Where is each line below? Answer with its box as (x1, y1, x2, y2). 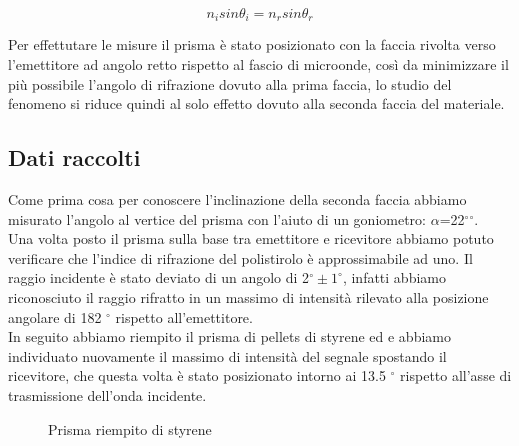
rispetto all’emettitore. (115, 306, 253, 327)
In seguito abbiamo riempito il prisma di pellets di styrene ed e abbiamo (8, 326, 451, 347)
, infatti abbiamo (342, 267, 446, 288)
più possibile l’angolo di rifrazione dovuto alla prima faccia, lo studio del (8, 73, 452, 94)
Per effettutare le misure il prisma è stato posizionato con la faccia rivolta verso (8, 34, 496, 55)
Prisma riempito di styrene (48, 418, 212, 439)
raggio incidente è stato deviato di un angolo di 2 (8, 267, 310, 288)
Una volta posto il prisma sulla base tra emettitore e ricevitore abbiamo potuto (8, 228, 494, 249)
